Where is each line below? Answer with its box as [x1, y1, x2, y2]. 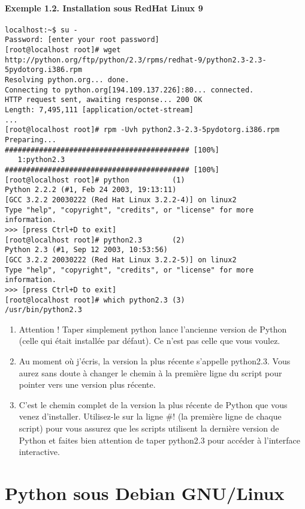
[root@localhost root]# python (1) [5, 175, 185, 184]
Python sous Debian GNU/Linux [5, 480, 285, 505]
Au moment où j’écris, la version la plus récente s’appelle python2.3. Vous [19, 355, 291, 367]
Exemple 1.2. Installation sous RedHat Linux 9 [5, 1, 203, 14]
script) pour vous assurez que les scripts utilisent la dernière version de [19, 421, 279, 434]
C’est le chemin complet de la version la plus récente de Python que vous [19, 398, 288, 411]
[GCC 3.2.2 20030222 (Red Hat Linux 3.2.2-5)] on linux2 [5, 255, 237, 264]
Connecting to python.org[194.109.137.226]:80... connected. [5, 85, 254, 94]
